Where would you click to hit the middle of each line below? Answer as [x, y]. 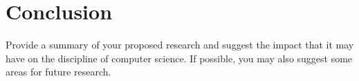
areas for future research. [58, 72]
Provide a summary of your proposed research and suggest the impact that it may [180, 45]
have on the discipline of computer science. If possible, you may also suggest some [179, 58]
